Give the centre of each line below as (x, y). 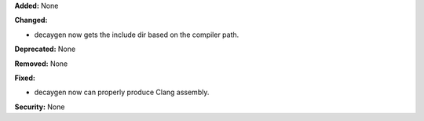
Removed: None (41, 64)
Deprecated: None (45, 49)
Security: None (40, 107)
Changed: (31, 20)
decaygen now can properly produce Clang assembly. (122, 92)
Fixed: (25, 78)
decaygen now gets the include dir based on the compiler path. (137, 35)
